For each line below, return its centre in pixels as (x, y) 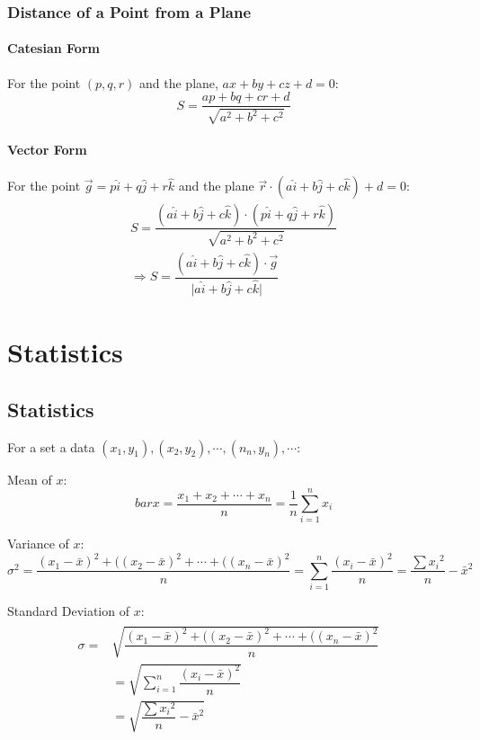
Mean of (30, 479)
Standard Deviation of (68, 611)
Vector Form (47, 150)
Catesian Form (53, 48)
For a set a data (51, 446)
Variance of (38, 544)
